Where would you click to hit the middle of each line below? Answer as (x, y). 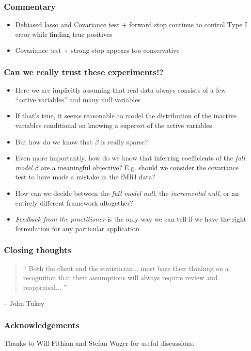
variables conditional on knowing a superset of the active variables (114, 125)
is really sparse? (125, 141)
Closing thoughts (38, 250)
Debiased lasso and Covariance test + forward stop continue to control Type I (131, 24)
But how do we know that (54, 141)
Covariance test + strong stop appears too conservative (97, 50)
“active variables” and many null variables (78, 99)
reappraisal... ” (45, 287)
